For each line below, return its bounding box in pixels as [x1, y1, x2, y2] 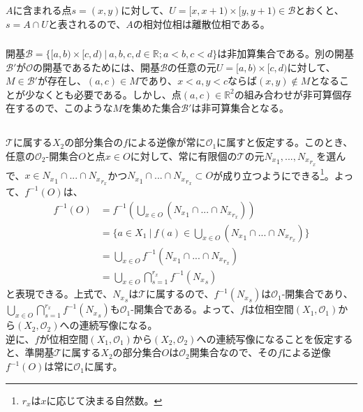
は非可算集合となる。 [191, 101, 289, 115]
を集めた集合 [122, 101, 181, 115]
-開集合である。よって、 [131, 302, 240, 316]
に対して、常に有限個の [130, 148, 237, 163]
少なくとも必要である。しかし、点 [24, 87, 181, 101]
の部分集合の [64, 135, 124, 149]
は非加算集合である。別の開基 [217, 46, 355, 61]
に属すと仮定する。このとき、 [216, 135, 353, 149]
